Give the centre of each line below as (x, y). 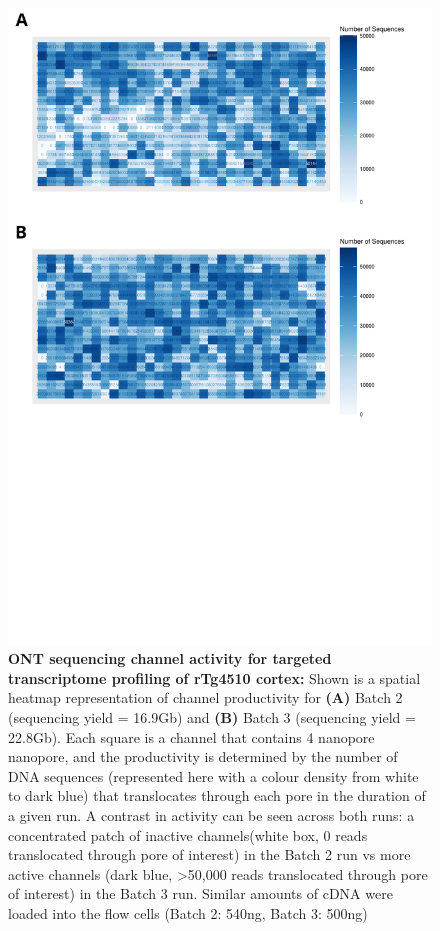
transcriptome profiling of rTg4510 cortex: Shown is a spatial (214, 677)
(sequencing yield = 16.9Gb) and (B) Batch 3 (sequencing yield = (212, 716)
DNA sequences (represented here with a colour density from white (213, 775)
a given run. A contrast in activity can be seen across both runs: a (211, 814)
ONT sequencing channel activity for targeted (170, 658)
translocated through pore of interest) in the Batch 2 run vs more (209, 854)
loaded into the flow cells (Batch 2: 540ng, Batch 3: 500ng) (188, 912)
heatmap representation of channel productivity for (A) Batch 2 (205, 697)
